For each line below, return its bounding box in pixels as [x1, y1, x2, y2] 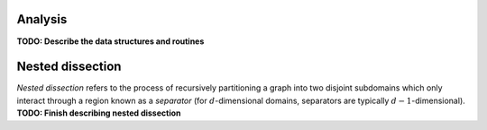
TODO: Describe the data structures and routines [16, 36, 205, 47]
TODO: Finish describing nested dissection [16, 108, 181, 118]
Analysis [16, 12, 68, 27]
